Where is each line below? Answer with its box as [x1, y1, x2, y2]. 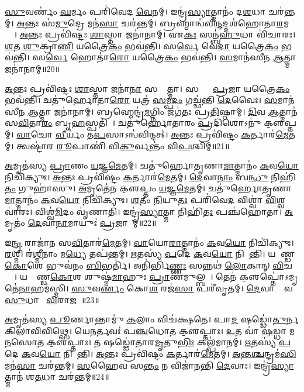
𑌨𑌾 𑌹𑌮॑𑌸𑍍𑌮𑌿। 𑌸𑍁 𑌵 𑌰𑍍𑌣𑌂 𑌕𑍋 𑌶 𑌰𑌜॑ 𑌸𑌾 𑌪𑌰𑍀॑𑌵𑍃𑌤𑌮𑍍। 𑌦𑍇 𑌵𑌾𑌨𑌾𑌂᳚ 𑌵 [19, 282, 293, 294]
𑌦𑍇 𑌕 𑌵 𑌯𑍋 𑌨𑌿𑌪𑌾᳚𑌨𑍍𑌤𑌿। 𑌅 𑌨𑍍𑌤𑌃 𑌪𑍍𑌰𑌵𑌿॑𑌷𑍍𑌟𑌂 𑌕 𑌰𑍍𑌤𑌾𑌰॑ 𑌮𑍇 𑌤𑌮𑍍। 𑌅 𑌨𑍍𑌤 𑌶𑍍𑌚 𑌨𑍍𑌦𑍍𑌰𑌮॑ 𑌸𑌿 [5, 348, 296, 360]
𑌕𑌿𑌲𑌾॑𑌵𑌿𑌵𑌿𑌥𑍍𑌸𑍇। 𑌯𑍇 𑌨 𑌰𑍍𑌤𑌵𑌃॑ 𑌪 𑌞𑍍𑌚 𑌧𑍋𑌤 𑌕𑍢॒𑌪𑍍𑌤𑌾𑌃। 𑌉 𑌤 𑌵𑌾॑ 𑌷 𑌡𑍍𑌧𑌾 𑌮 [5, 324, 295, 336]
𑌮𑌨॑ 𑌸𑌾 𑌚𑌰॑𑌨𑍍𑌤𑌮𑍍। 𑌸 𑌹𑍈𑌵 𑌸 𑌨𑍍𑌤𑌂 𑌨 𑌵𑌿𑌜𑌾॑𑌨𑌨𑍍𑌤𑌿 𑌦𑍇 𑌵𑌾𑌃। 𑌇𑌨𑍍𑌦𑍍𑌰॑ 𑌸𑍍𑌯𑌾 [5, 359, 294, 371]
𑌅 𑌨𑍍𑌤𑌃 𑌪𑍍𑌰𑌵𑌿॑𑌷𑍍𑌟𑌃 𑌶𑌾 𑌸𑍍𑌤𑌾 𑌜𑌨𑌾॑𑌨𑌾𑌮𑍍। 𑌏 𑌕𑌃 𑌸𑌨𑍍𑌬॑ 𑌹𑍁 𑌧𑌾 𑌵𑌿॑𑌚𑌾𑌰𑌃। [19, 28, 296, 40]
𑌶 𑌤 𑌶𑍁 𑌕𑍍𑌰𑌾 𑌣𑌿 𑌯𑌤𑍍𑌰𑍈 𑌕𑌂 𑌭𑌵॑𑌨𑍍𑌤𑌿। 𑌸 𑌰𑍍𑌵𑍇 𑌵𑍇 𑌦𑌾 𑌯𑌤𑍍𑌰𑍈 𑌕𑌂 [5, 39, 279, 51]
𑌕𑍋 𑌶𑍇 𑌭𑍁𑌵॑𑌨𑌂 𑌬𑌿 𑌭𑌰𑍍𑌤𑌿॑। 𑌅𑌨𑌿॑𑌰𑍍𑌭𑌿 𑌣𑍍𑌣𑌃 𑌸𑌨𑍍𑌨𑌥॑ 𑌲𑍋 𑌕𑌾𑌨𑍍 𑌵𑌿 [5, 259, 284, 271]
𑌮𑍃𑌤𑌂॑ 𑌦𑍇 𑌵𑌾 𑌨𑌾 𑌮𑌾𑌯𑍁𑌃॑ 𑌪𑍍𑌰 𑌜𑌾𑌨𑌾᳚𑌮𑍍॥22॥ [5, 216, 157, 229]
